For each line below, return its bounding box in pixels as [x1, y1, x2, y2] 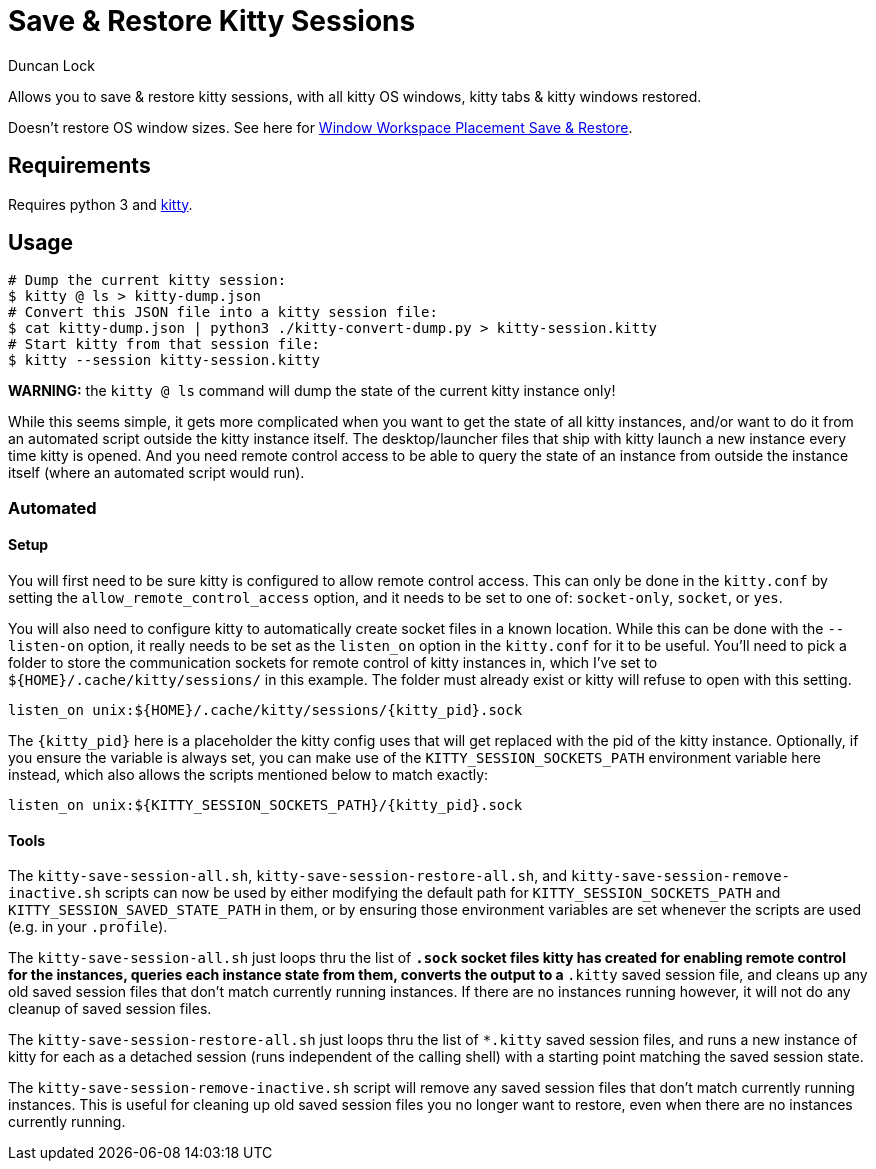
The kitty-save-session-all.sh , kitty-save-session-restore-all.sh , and [8, 867, 567, 885]
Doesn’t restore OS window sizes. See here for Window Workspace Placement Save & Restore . [8, 118, 633, 136]
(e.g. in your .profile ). [8, 918, 168, 936]
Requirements [8, 153, 151, 179]
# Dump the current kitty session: [8, 272, 287, 289]
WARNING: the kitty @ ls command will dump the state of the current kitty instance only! [8, 382, 616, 400]
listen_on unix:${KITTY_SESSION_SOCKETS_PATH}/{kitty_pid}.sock [8, 797, 523, 814]
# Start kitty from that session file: [8, 336, 320, 353]
